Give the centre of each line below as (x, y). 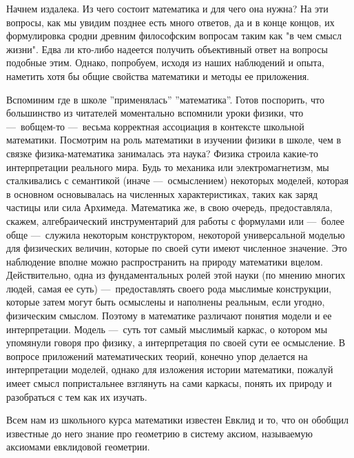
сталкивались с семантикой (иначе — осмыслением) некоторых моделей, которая (177, 180)
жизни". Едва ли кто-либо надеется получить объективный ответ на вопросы (167, 49)
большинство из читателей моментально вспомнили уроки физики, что (155, 113)
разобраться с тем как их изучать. (77, 396)
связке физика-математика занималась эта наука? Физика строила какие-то (162, 153)
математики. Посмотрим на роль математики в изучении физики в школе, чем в (174, 140)
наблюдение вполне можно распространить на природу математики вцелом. (165, 261)
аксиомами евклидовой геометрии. (78, 447)
